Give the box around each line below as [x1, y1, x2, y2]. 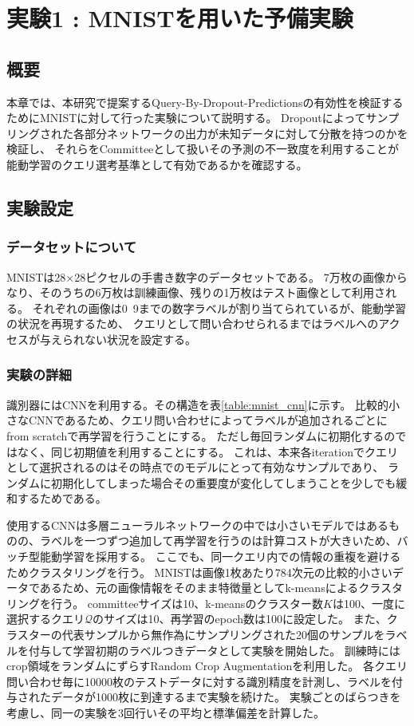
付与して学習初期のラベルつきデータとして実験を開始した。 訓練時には [28, 641, 400, 658]
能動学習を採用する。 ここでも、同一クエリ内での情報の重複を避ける [39, 548, 401, 565]
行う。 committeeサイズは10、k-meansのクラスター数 [50, 594, 324, 611]
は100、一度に [333, 594, 405, 611]
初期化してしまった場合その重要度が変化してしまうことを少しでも [50, 474, 396, 491]
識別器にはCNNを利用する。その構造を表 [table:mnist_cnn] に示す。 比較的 [6, 396, 388, 412]
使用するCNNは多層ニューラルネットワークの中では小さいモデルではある [6, 516, 389, 533]
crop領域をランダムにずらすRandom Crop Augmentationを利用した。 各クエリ [6, 657, 408, 674]
